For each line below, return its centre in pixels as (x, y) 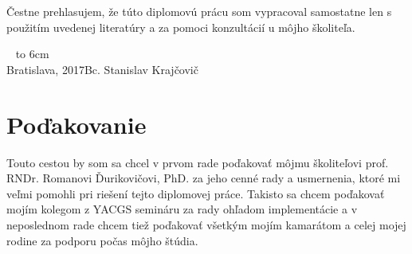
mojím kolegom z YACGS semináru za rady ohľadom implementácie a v (182, 209)
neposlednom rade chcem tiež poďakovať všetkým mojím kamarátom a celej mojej (206, 225)
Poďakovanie (77, 124)
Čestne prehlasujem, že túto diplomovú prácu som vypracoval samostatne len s (199, 12)
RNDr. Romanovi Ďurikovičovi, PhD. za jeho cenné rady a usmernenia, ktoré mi (204, 178)
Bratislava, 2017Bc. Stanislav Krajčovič (102, 69)
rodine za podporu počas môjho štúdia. (102, 240)
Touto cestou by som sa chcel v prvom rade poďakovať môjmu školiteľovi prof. (198, 162)
